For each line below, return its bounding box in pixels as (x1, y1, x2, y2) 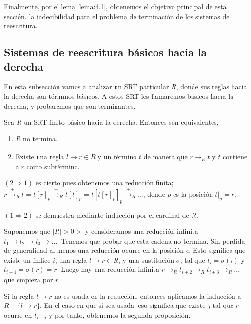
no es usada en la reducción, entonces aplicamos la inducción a (54, 290, 241, 301)
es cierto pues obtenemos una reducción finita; (35, 177, 174, 188)
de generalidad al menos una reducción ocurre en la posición (4, 245, 184, 255)
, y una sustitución (118, 254, 174, 265)
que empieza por (4, 274, 53, 284)
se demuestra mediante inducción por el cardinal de (35, 210, 189, 220)
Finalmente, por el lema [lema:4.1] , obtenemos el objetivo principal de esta (4, 1, 227, 11)
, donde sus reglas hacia (176, 81, 247, 92)
